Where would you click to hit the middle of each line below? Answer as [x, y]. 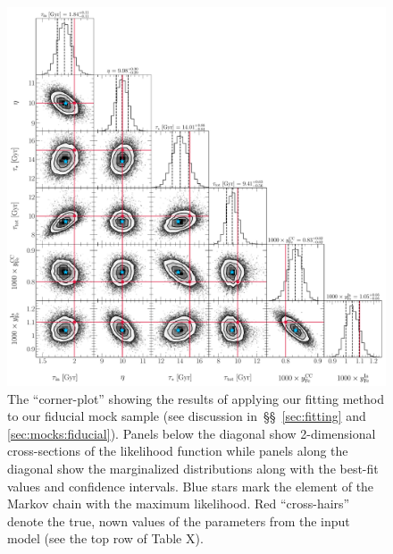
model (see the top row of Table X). [105, 538]
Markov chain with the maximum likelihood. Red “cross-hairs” [179, 504]
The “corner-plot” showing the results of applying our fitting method [196, 398]
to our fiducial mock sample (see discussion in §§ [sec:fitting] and [187, 416]
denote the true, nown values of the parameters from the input [179, 520]
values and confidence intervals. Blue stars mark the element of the [191, 486]
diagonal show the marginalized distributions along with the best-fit [193, 468]
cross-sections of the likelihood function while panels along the [178, 451]
